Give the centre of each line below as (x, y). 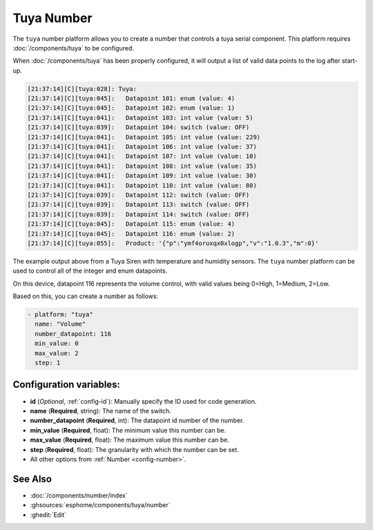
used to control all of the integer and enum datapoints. (90, 271)
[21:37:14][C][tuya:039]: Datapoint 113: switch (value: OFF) (138, 205)
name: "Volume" (60, 324)
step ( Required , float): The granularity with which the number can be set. (135, 449)
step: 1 (48, 363)
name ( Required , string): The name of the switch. (101, 411)
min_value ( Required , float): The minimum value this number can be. (128, 430)
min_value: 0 (57, 344)
